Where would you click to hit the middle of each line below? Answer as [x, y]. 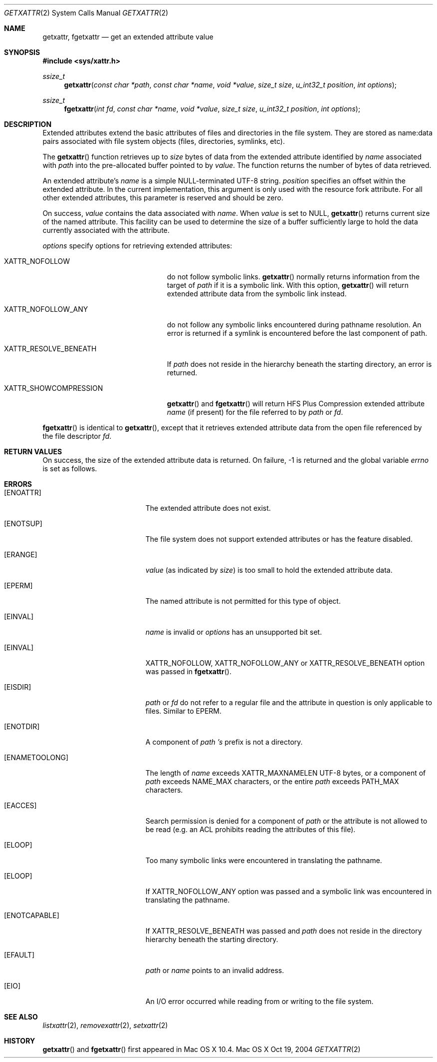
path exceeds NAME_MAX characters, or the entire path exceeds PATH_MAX [272, 781]
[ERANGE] [21, 554]
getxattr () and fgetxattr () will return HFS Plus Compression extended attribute [296, 404]
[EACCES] [20, 805]
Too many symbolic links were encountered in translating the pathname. [264, 860]
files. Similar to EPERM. [184, 711]
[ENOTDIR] [22, 726]
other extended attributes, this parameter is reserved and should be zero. [163, 198]
